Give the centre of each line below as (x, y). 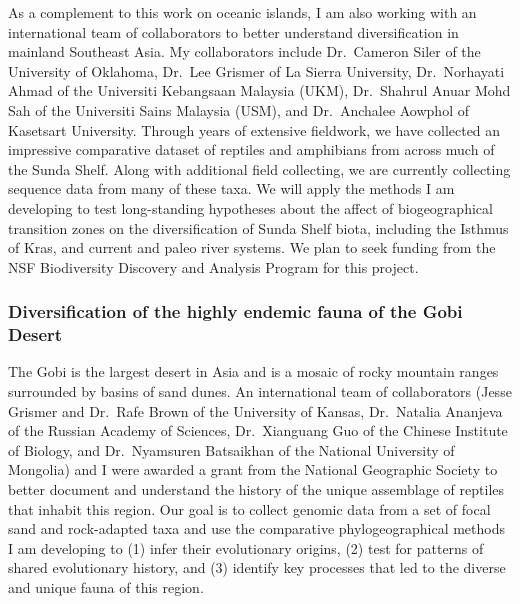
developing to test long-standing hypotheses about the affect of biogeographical (250, 207)
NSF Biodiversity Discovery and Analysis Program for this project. (213, 266)
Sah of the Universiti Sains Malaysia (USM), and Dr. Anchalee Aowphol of (238, 109)
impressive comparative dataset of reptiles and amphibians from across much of (251, 149)
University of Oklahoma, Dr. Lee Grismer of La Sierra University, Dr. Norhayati (256, 70)
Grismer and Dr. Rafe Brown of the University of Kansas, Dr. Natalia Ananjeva (255, 410)
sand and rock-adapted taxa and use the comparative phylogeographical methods (256, 528)
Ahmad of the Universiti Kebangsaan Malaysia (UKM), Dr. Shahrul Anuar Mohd (259, 90)
